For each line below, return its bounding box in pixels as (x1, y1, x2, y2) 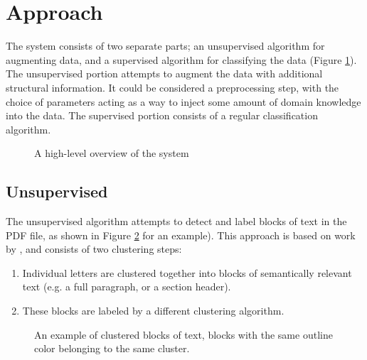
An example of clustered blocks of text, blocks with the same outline (34, 327, 333, 342)
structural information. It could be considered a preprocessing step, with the (6, 80, 339, 94)
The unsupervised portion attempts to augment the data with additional (6, 66, 323, 81)
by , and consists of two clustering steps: (6, 241, 182, 256)
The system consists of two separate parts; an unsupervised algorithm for (6, 38, 325, 53)
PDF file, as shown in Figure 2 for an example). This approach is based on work (6, 227, 356, 242)
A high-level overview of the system (34, 146, 189, 160)
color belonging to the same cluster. (34, 341, 190, 356)
